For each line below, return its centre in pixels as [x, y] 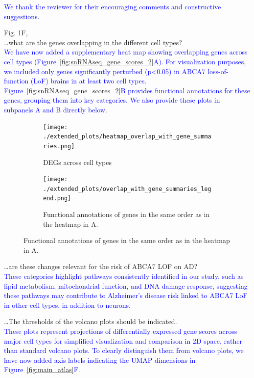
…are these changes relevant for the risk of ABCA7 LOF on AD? [101, 266]
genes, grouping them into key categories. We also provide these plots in [112, 100]
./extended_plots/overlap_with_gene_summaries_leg [127, 189]
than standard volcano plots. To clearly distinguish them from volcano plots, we [124, 350]
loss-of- [218, 71]
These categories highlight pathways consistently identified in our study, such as [124, 276]
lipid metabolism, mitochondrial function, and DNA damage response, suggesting [126, 285]
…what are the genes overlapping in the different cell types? [93, 42]
